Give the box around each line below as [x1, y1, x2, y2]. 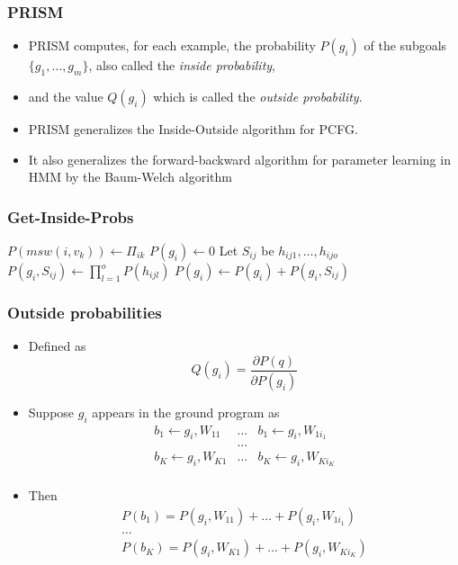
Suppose [28, 402, 75, 421]
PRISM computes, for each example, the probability [28, 36, 316, 55]
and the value [28, 87, 103, 106]
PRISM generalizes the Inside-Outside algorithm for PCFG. [28, 120, 358, 139]
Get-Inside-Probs [7, 205, 134, 228]
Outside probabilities [7, 300, 162, 323]
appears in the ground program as [92, 402, 280, 421]
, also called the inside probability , [88, 56, 275, 75]
